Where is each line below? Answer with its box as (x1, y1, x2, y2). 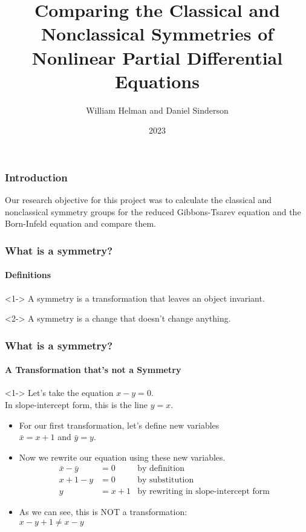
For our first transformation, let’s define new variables (19, 418, 220, 431)
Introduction (5, 169, 68, 184)
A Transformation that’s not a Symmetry (5, 363, 181, 376)
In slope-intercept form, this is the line (5, 398, 148, 411)
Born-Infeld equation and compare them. (5, 217, 156, 230)
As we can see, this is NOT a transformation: (19, 505, 187, 518)
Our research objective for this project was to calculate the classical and (5, 193, 272, 206)
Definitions (5, 268, 51, 281)
